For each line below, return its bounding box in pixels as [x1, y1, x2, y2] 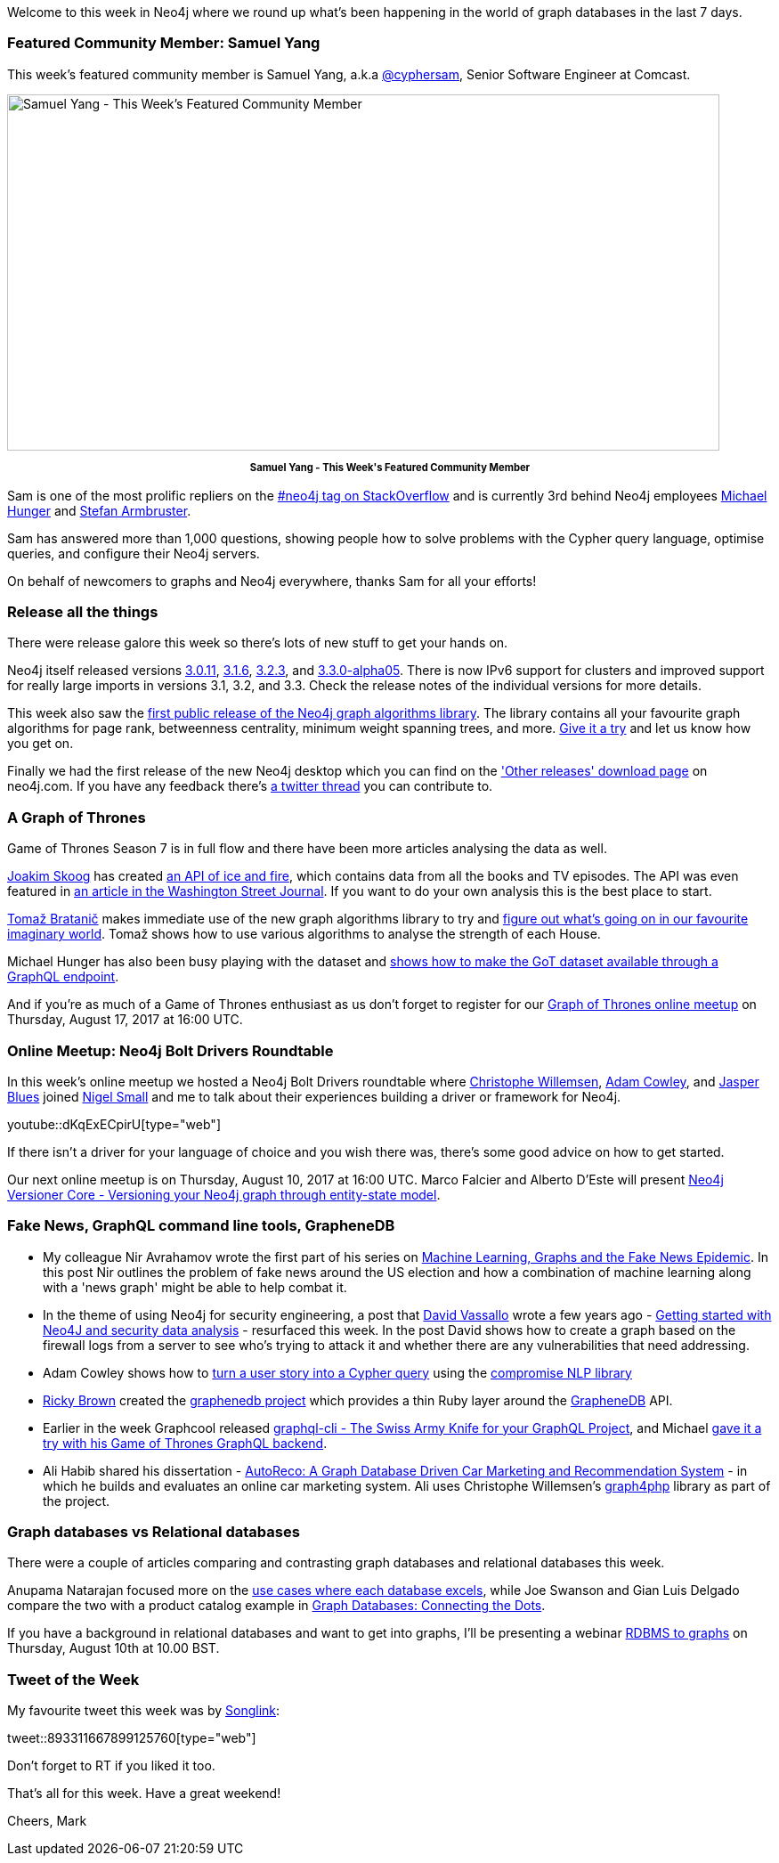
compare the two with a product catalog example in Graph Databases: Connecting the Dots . [7, 1598, 546, 1614]
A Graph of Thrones [7, 808, 146, 826]
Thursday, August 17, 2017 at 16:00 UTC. [7, 1012, 243, 1028]
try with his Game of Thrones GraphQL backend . [43, 1435, 328, 1451]
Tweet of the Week [7, 1670, 140, 1688]
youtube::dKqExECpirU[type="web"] [7, 1116, 221, 1132]
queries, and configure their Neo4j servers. [7, 545, 260, 561]
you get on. [7, 736, 74, 752]
